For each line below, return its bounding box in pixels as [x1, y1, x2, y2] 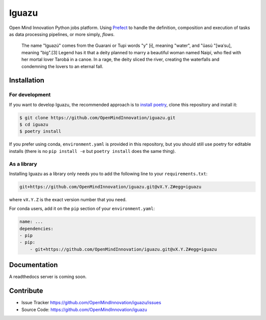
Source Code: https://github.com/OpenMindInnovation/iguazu [21, 306, 147, 313]
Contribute [9, 286, 43, 295]
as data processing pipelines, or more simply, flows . [9, 31, 115, 37]
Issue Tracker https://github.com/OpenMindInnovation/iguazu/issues [21, 300, 162, 306]
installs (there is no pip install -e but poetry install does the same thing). [9, 148, 176, 154]
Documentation [9, 261, 58, 269]
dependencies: [19, 226, 54, 231]
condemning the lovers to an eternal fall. [21, 63, 103, 69]
